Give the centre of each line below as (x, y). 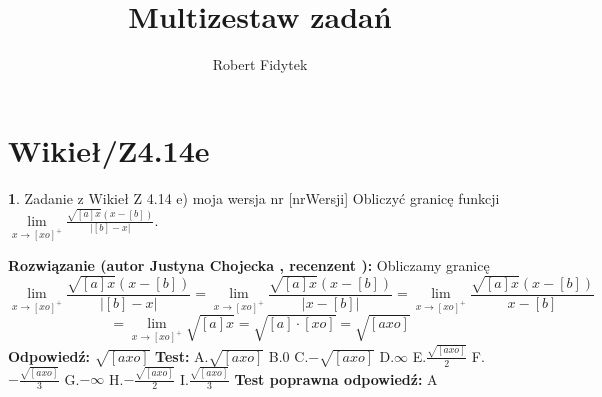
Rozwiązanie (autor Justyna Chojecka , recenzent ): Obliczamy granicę (249, 264)
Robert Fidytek (260, 64)
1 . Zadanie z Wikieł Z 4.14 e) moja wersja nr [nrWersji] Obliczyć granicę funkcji (254, 197)
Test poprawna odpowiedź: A (336, 378)
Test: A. (182, 355)
